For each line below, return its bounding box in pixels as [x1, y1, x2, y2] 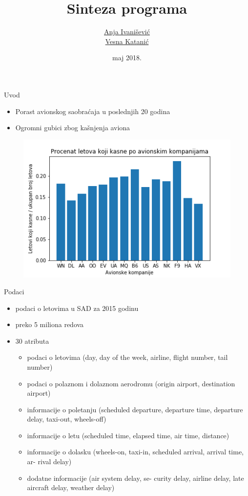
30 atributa [15, 335, 49, 346]
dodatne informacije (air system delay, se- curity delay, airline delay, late [27, 472, 244, 483]
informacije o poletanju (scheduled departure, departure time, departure [27, 404, 243, 414]
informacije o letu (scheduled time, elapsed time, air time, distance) [27, 430, 229, 440]
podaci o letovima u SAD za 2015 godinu [15, 303, 139, 313]
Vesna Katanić [105, 36, 149, 46]
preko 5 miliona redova [15, 319, 84, 330]
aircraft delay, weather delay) [27, 482, 115, 493]
